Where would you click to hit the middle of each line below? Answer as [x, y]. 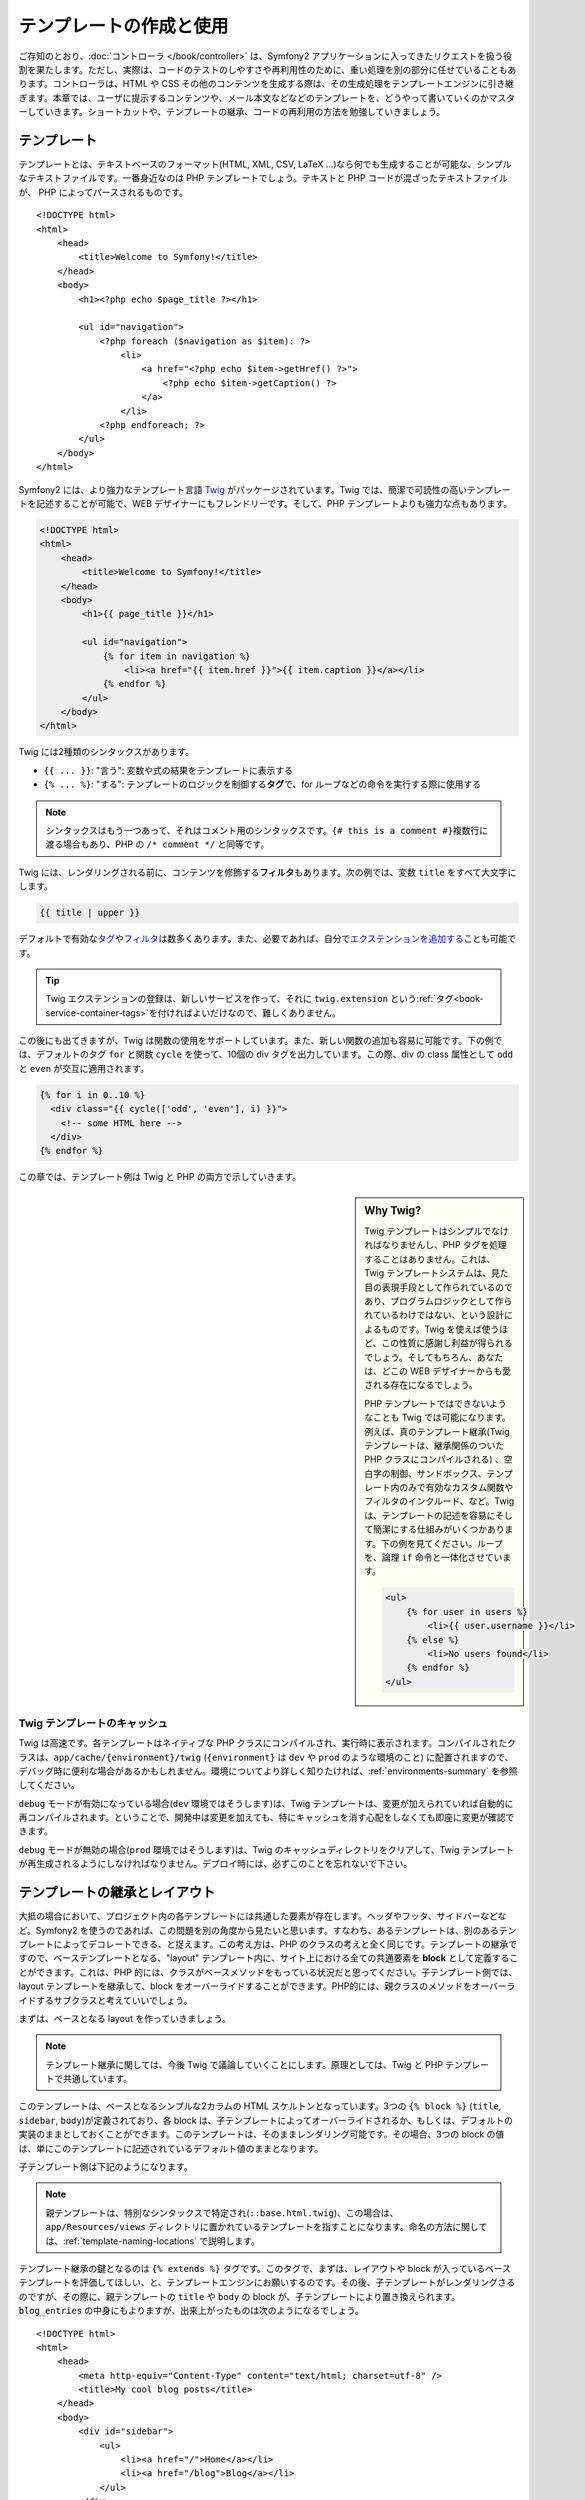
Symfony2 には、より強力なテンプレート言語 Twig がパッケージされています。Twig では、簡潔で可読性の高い [242, 489]
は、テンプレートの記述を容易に [430, 1515]
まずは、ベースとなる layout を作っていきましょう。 [125, 2018]
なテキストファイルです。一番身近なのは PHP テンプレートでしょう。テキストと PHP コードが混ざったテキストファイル [263, 178]
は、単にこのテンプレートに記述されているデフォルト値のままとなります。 [171, 2148]
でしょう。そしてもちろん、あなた [434, 1357]
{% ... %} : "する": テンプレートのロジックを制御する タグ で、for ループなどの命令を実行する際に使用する [262, 784]
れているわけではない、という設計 [434, 1315]
